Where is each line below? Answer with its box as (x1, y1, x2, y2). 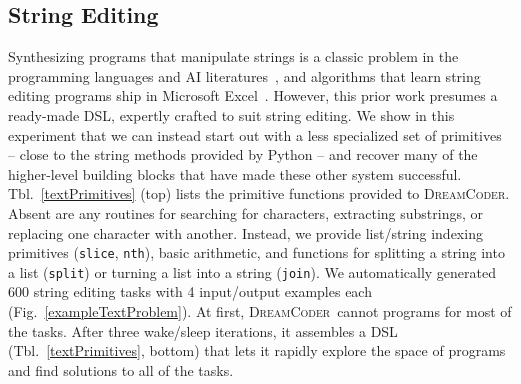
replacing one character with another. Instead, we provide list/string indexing (8, 222, 483, 243)
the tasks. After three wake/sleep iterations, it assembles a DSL (8, 320, 398, 341)
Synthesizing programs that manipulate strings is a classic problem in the (8, 46, 459, 67)
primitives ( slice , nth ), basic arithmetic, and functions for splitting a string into (8, 242, 505, 263)
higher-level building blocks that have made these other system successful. (8, 163, 462, 184)
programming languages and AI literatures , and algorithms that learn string (8, 65, 481, 86)
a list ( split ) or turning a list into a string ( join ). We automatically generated (8, 261, 496, 282)
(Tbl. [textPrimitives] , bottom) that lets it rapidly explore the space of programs (8, 340, 506, 361)
